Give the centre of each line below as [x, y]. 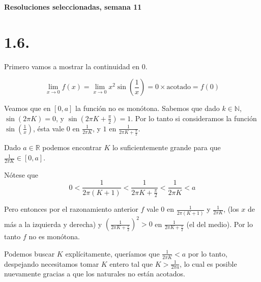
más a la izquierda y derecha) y [53, 224]
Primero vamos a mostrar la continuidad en [72, 66]
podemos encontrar [72, 147]
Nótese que [21, 174]
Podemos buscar [30, 253]
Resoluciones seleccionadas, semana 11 [73, 7]
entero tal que [131, 263]
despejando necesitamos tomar [52, 263]
